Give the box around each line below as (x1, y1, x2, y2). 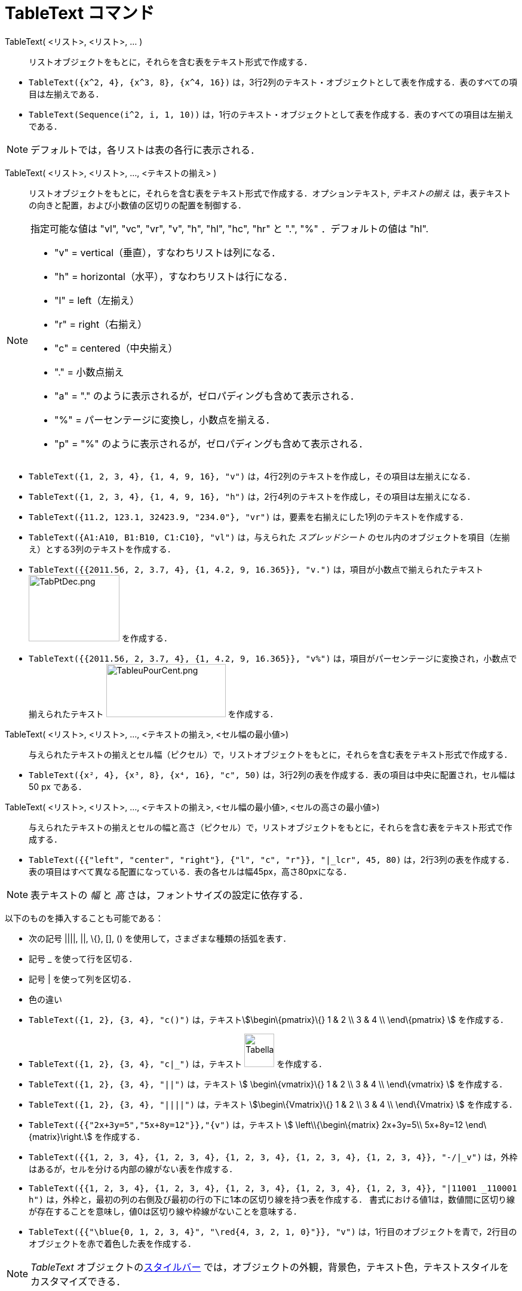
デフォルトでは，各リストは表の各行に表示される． (30, 143, 260, 156)
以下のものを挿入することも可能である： (5, 912, 164, 923)
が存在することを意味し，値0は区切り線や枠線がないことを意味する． (29, 1206, 302, 1216)
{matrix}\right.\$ (29, 1131, 93, 1142)
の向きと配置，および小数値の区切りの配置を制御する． (29, 199, 246, 210)
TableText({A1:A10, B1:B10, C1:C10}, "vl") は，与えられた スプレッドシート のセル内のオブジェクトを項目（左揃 (29, 531, 510, 542)
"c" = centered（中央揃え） (54, 342, 178, 354)
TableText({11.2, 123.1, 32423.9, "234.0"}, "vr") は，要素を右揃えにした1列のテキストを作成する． (29, 511, 468, 522)
